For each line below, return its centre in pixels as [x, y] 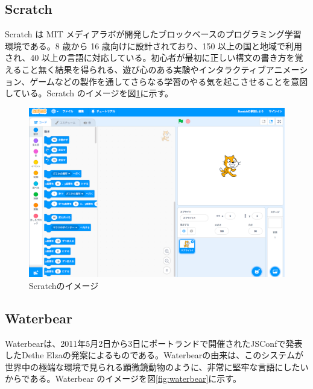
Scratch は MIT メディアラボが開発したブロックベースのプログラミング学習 [153, 34]
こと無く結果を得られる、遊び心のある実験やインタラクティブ [144, 69]
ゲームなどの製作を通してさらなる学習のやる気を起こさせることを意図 [169, 81]
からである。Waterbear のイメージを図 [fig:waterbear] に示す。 [123, 378]
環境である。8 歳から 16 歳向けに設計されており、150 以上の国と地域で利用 [154, 45]
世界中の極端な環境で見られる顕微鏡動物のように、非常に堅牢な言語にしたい [157, 366]
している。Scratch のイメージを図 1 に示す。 [89, 93]
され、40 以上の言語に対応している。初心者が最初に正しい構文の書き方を [150, 58]
